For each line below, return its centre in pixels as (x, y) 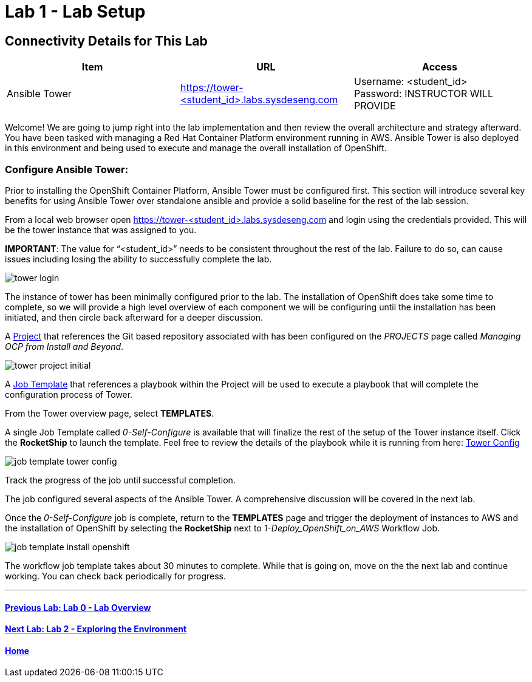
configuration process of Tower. (69, 394)
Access (440, 67)
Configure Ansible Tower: (67, 169)
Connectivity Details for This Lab (106, 41)
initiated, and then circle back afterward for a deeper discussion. (134, 317)
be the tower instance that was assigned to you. (101, 230)
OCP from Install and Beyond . (64, 346)
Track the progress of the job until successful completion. (120, 480)
